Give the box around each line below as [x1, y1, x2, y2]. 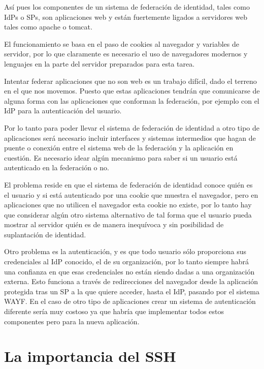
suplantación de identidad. [4, 229, 86, 239]
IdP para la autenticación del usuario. [4, 105, 122, 116]
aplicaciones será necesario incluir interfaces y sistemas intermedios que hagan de [4, 132, 256, 143]
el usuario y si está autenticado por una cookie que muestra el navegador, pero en [4, 189, 258, 200]
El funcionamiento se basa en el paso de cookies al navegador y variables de [4, 38, 240, 49]
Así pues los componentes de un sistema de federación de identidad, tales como [4, 2, 250, 12]
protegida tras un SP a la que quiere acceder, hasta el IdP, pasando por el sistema [4, 286, 260, 296]
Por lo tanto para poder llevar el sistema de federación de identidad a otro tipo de [4, 122, 260, 133]
